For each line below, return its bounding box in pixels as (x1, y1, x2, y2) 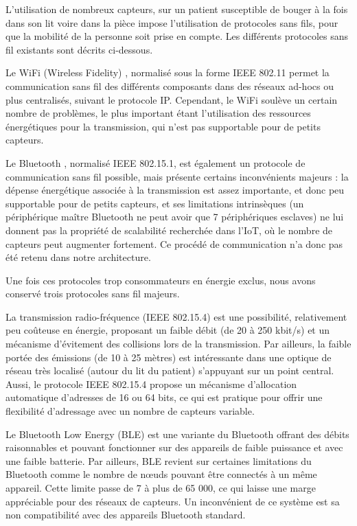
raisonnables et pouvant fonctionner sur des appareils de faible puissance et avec (5, 440, 343, 455)
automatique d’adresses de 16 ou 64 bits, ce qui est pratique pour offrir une (5, 390, 323, 404)
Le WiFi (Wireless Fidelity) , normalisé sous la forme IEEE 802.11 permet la (5, 65, 330, 80)
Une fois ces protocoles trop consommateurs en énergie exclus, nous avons (5, 273, 316, 287)
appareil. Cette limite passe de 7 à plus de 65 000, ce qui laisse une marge (5, 481, 316, 494)
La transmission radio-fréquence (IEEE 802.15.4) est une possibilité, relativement (5, 309, 347, 323)
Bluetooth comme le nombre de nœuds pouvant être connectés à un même (5, 467, 317, 481)
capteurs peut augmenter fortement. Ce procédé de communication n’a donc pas (5, 236, 343, 251)
